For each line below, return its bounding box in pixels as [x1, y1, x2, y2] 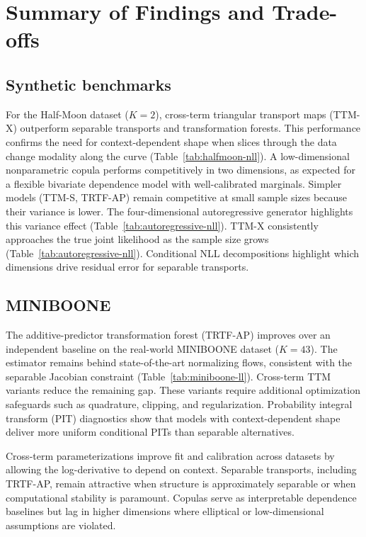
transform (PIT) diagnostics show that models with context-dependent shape [6, 410, 341, 425]
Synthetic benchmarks [6, 73, 171, 95]
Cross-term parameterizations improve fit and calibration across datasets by [6, 448, 335, 463]
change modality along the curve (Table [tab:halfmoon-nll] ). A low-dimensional [6, 148, 350, 163]
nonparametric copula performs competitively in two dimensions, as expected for [6, 162, 356, 177]
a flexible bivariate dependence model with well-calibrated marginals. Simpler [6, 176, 342, 191]
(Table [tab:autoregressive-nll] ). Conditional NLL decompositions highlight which [6, 245, 360, 260]
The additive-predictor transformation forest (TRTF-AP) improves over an [6, 327, 331, 342]
